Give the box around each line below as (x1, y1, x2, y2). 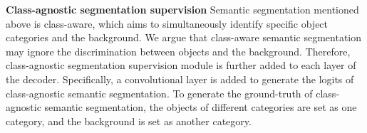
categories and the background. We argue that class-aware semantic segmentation (6, 30, 362, 45)
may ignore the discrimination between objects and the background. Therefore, (6, 43, 351, 58)
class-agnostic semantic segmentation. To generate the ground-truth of (6, 85, 313, 100)
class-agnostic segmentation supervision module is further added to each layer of (6, 58, 356, 73)
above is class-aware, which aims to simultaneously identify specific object (6, 16, 329, 31)
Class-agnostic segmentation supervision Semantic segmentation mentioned (6, 2, 359, 16)
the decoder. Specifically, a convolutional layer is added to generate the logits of (6, 71, 354, 86)
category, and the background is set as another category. (6, 113, 252, 128)
